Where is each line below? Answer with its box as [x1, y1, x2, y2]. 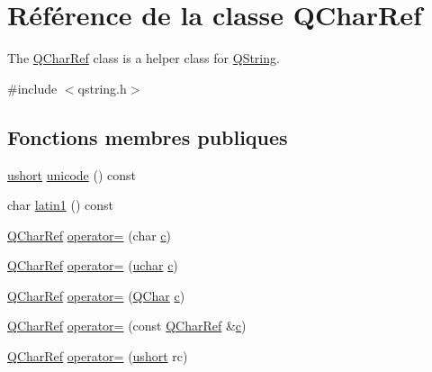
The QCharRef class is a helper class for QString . [7, 49, 280, 68]
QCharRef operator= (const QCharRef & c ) [7, 316, 247, 335]
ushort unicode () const [7, 165, 136, 184]
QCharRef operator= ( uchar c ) [7, 256, 178, 275]
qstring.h [77, 78, 127, 97]
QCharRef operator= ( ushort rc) [7, 347, 188, 366]
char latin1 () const [7, 195, 113, 214]
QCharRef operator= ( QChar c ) [7, 286, 185, 304]
